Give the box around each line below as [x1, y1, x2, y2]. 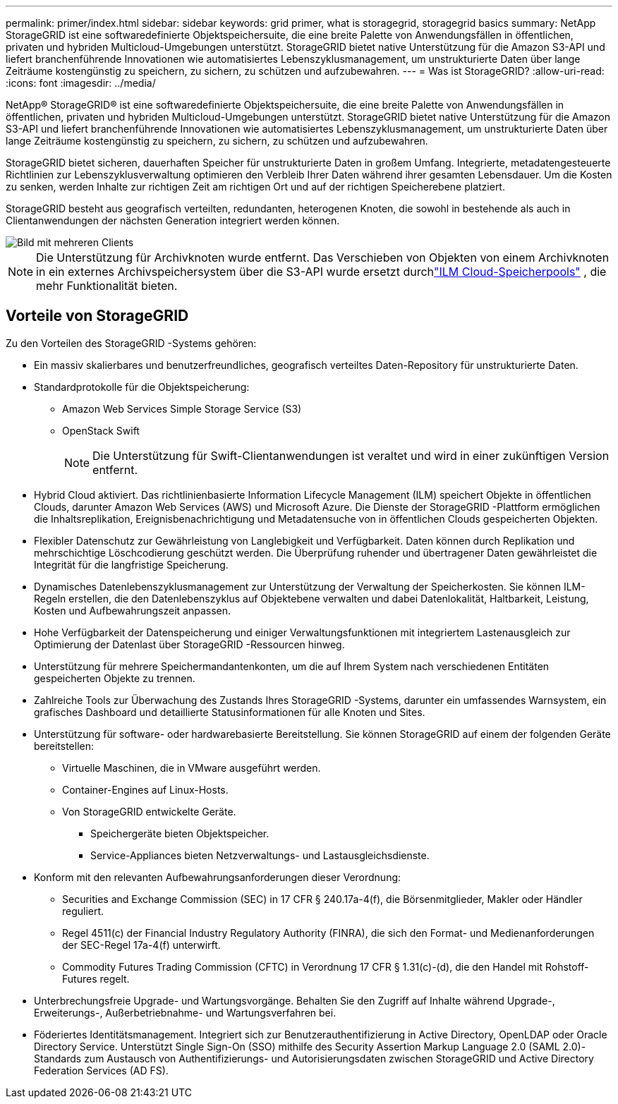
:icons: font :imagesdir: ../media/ [6, 77, 156, 89]
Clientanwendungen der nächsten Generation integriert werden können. [6, 214, 340, 226]
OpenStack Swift [62, 424, 140, 437]
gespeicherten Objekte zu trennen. [34, 672, 195, 684]
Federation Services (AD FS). [34, 1064, 169, 1076]
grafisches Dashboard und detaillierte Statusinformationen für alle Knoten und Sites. [34, 705, 425, 718]
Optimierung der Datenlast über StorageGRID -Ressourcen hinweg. [34, 638, 345, 650]
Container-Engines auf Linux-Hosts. [62, 783, 229, 796]
